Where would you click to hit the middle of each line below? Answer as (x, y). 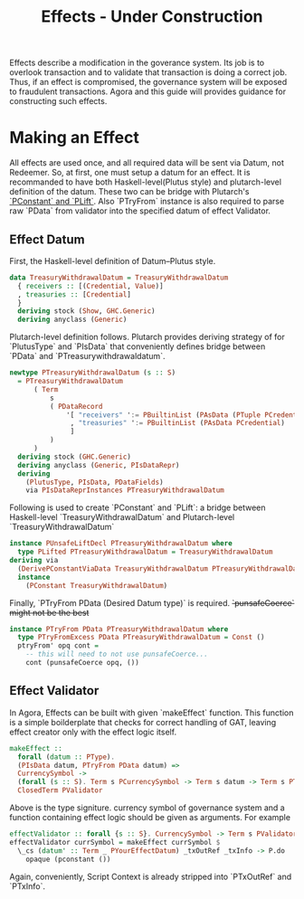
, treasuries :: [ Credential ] (74, 294)
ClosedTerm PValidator (60, 790)
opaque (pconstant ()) (68, 859)
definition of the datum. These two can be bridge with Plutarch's (129, 192)
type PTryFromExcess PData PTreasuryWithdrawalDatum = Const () (141, 638)
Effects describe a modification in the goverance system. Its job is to (137, 63)
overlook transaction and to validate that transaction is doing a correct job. (148, 72)
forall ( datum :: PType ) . (66, 757)
